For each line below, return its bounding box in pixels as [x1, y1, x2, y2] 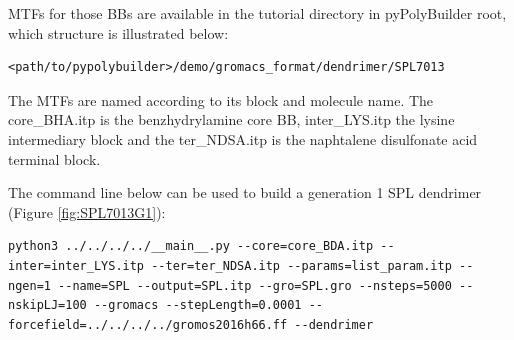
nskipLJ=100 [8, 298, 87, 313]
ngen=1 [8, 278, 51, 293]
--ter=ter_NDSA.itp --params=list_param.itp [151, 258, 452, 273]
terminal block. [8, 148, 101, 169]
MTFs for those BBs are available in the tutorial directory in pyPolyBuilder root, [8, 3, 507, 23]
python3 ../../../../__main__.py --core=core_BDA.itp [8, 239, 374, 254]
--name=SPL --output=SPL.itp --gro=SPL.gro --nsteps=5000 [58, 278, 452, 293]
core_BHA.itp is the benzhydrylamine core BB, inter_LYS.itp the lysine [8, 109, 455, 130]
